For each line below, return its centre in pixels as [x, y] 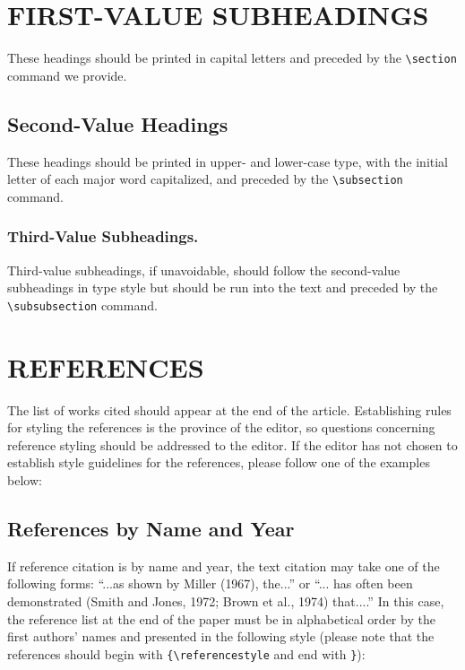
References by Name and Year [151, 528]
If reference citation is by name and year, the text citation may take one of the [224, 566]
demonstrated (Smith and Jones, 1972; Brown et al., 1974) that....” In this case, [226, 600]
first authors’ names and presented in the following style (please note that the [221, 636]
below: [25, 479]
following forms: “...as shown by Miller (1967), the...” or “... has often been [210, 583]
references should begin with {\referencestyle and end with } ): [186, 653]
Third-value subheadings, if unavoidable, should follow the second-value [204, 270]
